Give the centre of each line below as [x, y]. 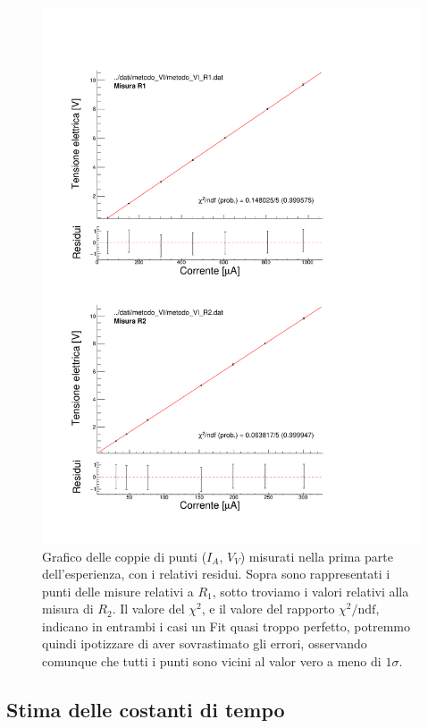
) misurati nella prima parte [316, 556]
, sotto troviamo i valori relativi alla [311, 591]
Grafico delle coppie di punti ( [125, 556]
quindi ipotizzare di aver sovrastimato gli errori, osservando [205, 643]
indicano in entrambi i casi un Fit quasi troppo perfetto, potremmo [226, 626]
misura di [68, 609]
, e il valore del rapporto [268, 609]
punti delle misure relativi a [118, 591]
